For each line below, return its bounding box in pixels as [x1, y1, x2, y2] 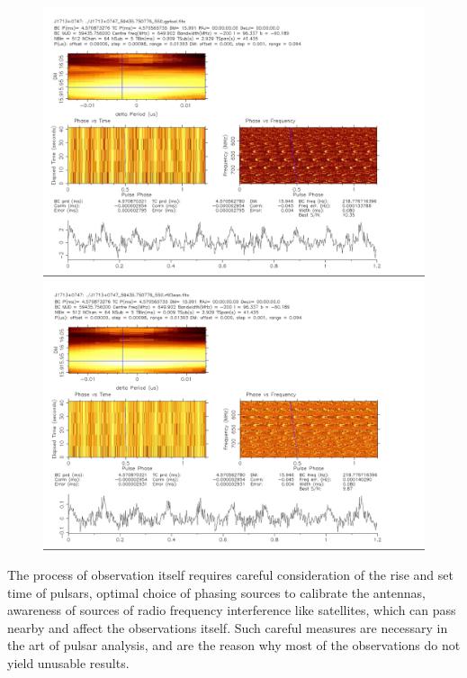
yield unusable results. [7, 654, 130, 673]
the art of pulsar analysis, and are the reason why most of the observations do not [7, 636, 461, 655]
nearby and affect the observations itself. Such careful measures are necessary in [7, 618, 448, 637]
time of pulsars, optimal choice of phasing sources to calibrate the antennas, [7, 583, 426, 601]
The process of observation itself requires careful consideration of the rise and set [7, 565, 454, 584]
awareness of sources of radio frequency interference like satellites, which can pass [7, 601, 456, 619]
